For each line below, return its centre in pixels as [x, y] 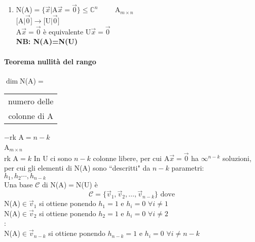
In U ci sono [53, 158]
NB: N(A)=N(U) [47, 41]
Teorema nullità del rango [50, 61]
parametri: [188, 168]
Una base [19, 185]
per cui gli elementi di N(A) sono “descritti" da [77, 168]
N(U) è [87, 185]
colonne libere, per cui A [131, 158]
